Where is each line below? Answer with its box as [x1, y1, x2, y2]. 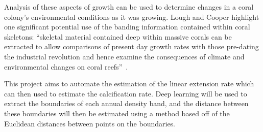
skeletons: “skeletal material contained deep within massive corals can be [4, 31, 232, 42]
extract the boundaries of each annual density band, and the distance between [4, 98, 249, 109]
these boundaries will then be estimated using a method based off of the [4, 108, 230, 118]
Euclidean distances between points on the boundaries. [4, 118, 176, 128]
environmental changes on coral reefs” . [4, 61, 128, 72]
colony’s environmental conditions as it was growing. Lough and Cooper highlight [4, 11, 259, 22]
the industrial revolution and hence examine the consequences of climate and [4, 51, 245, 61]
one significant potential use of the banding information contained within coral [4, 21, 250, 32]
